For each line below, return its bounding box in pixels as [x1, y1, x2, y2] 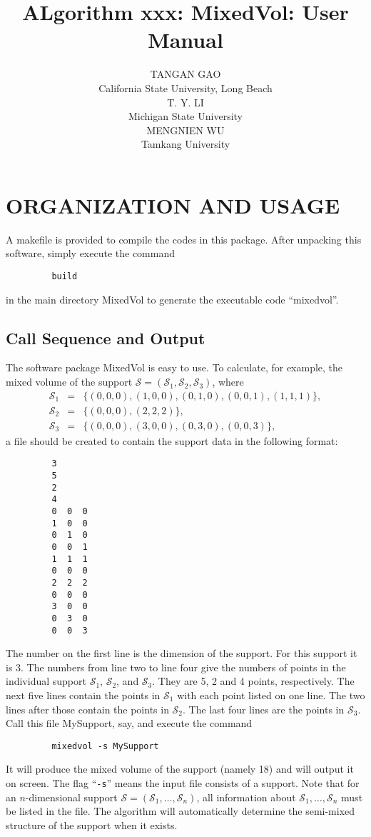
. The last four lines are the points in [183, 701, 345, 716]
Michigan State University [128, 109, 243, 124]
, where [212, 374, 244, 389]
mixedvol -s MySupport [51, 741, 159, 751]
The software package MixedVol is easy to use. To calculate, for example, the [6, 360, 343, 375]
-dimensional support [25, 789, 118, 804]
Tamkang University [141, 136, 230, 151]
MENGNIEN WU [146, 122, 225, 137]
